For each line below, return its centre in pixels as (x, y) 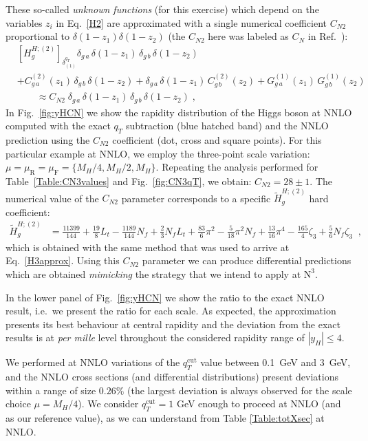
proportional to (38, 36)
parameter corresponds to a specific (196, 198)
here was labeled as (248, 36)
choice (18, 404)
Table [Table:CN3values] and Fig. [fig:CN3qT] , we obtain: (129, 181)
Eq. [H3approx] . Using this (63, 260)
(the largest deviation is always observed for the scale (240, 390)
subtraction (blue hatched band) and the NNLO (227, 126)
